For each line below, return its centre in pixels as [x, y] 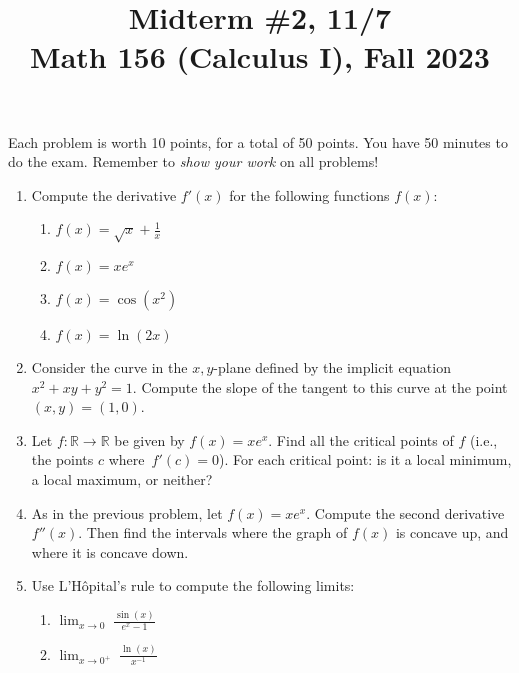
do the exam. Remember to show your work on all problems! [193, 161]
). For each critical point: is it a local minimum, [365, 459]
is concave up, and [452, 532]
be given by [149, 439]
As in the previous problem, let [127, 512]
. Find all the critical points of [361, 439]
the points [62, 459]
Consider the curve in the [109, 367]
